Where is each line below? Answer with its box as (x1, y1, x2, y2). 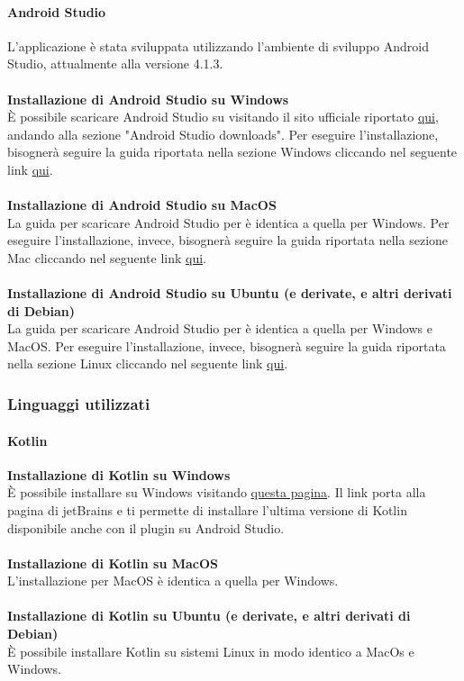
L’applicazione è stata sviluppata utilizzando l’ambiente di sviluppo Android (7, 36, 429, 55)
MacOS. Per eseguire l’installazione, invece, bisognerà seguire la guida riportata (7, 336, 446, 355)
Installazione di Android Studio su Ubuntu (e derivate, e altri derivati (7, 284, 452, 303)
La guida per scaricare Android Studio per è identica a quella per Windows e (7, 319, 432, 338)
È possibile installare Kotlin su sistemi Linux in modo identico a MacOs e (7, 641, 414, 660)
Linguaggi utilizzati (7, 393, 150, 414)
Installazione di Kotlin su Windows (7, 465, 231, 484)
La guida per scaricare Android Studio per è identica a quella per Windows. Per (7, 213, 450, 232)
